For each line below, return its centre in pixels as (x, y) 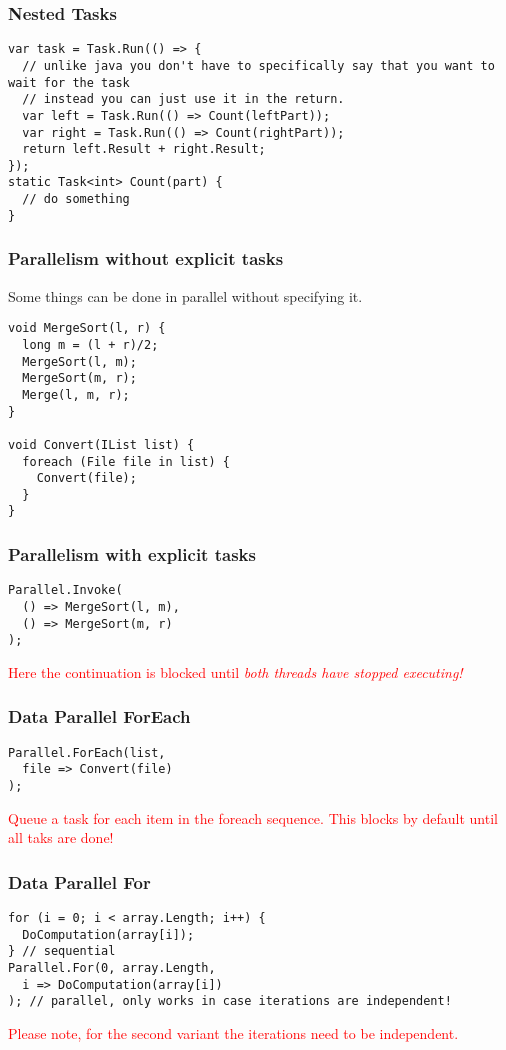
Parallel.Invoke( (65, 590)
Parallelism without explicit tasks (146, 258)
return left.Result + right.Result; (144, 149)
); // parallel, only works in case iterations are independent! (230, 1001)
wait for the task (69, 82)
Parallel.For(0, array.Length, (112, 968)
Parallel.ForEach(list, (87, 752)
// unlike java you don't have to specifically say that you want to (258, 65)
